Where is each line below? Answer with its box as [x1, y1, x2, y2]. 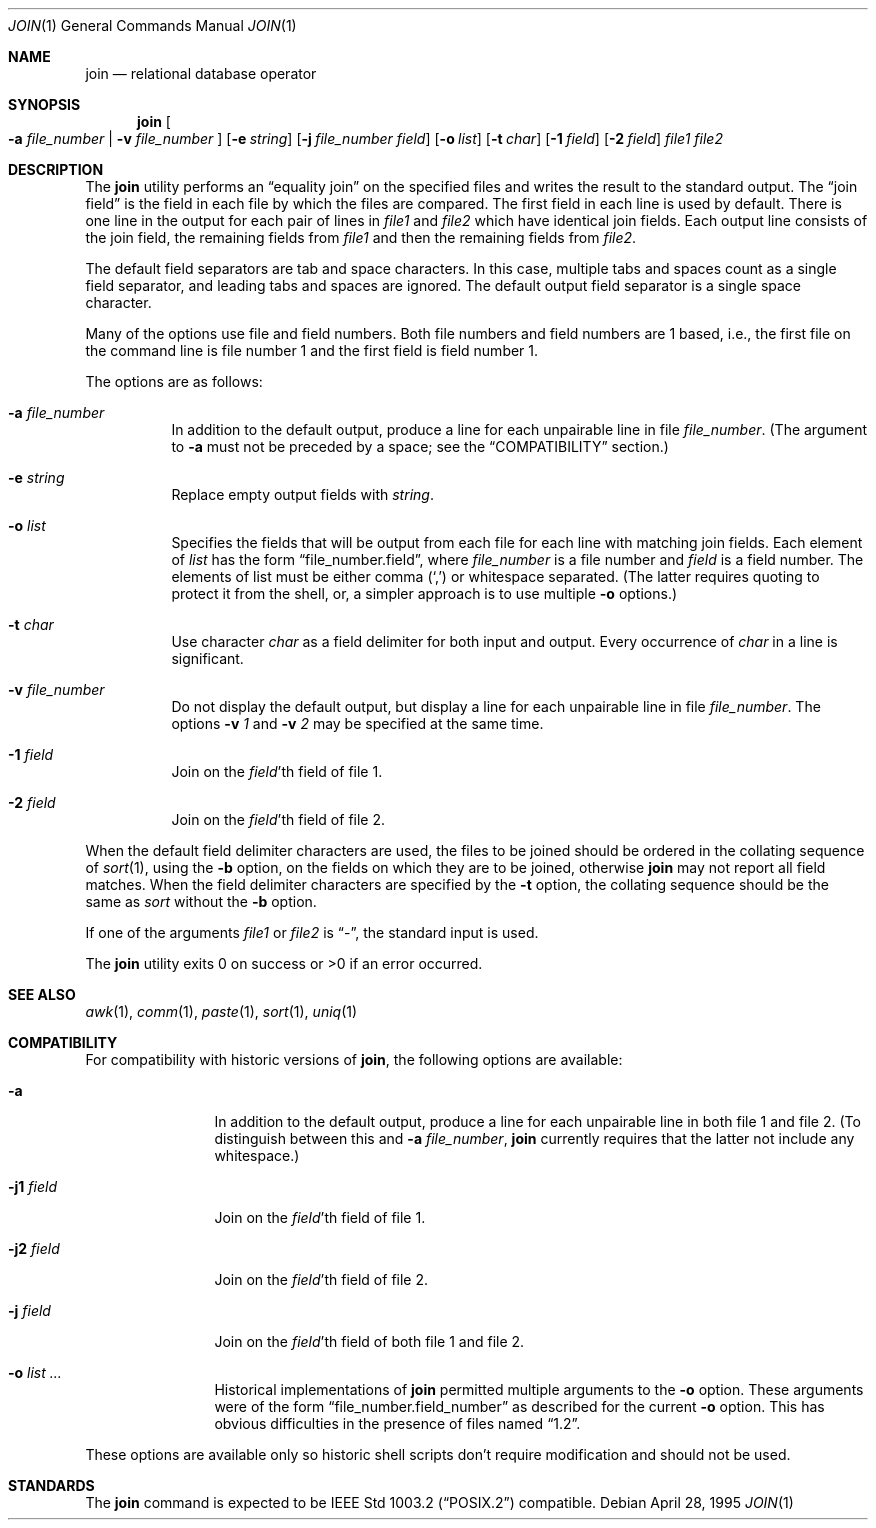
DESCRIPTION [8, 161, 104, 178]
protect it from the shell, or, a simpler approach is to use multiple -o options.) [171, 585, 678, 602]
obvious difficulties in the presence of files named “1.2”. [214, 1415, 581, 1432]
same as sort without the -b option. [85, 893, 317, 910]
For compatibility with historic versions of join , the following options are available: [85, 1051, 623, 1068]
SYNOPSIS [8, 96, 81, 113]
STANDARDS [8, 1477, 95, 1494]
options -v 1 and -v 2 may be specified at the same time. [171, 715, 544, 732]
